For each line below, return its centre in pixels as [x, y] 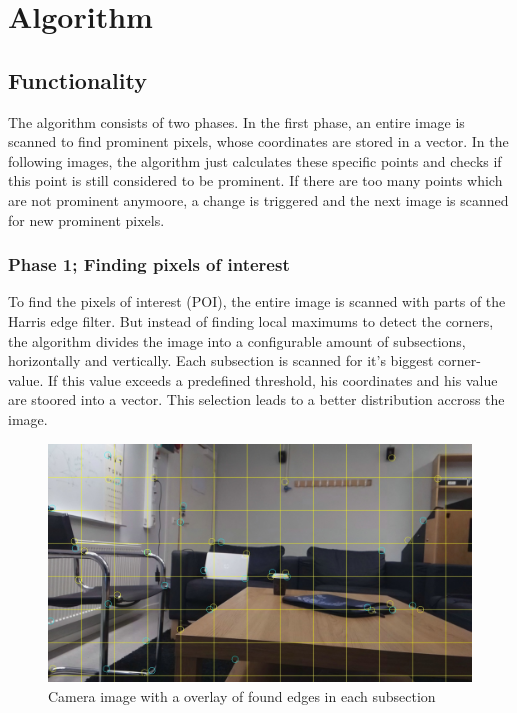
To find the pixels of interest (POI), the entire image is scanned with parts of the [257, 301]
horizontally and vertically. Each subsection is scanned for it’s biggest [221, 360]
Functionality [77, 79]
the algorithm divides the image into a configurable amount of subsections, [237, 340]
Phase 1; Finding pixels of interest [149, 264]
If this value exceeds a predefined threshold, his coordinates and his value [273, 379]
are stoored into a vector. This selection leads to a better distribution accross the [256, 399]
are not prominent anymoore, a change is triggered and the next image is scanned [258, 199]
